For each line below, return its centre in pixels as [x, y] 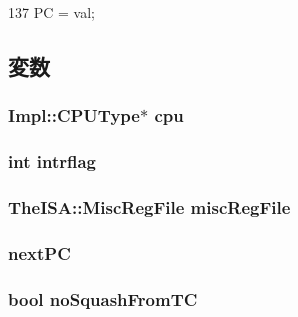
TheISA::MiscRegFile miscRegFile [149, 206]
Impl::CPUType [74, 115]
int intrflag [52, 161]
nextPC [39, 252]
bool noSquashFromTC [103, 298]
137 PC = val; [51, 12]
